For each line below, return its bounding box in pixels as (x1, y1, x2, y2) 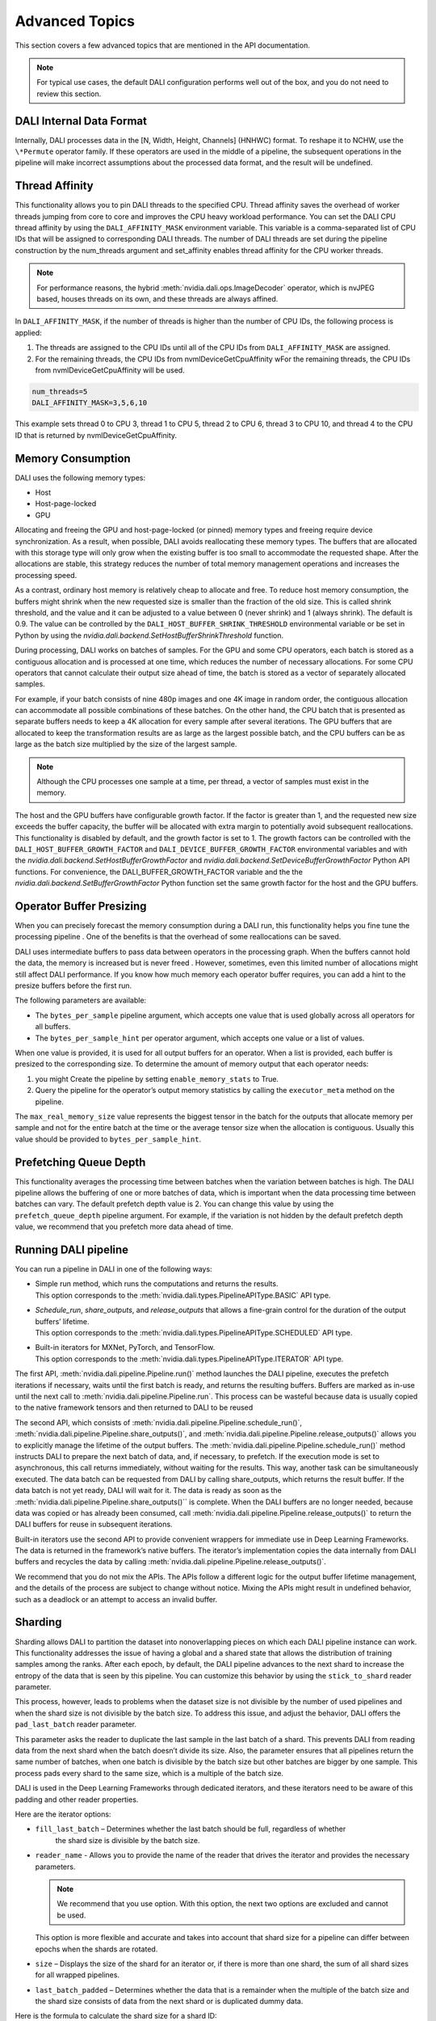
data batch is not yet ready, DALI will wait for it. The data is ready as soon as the (15, 1486, 282, 1496)
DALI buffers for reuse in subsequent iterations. (15, 1520, 173, 1529)
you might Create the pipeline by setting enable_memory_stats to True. (35, 1074, 279, 1083)
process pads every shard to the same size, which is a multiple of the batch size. (15, 1768, 284, 1778)
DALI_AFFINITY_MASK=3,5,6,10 (31, 399, 148, 407)
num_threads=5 (31, 386, 88, 396)
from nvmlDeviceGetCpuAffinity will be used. (35, 365, 185, 375)
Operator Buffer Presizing (15, 899, 147, 913)
